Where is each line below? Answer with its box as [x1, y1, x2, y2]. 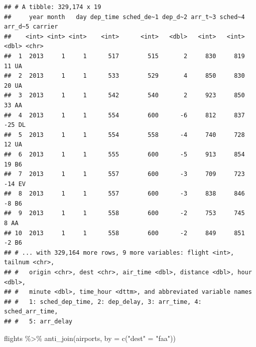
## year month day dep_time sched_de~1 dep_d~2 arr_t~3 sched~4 [4, 13, 245, 21]
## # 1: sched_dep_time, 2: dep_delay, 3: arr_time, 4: [4, 298, 202, 305]
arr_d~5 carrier [4, 23, 58, 31]
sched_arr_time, [4, 308, 58, 315]
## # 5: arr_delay [4, 318, 73, 325]
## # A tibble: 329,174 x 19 [4, 4, 101, 11]
